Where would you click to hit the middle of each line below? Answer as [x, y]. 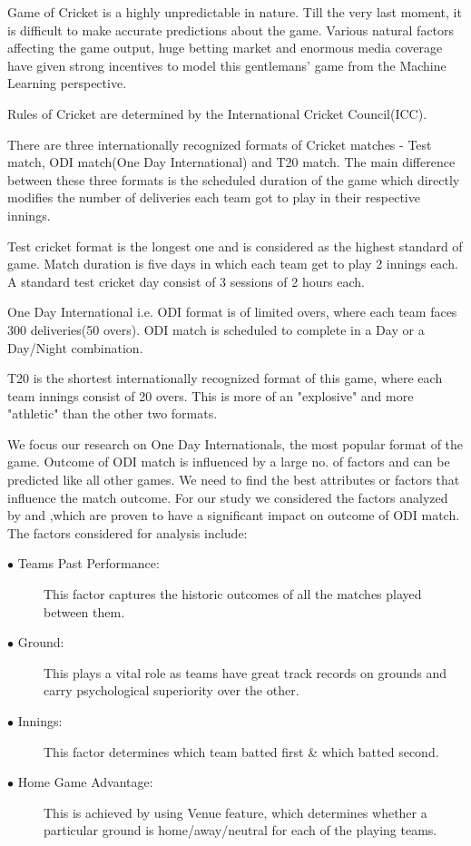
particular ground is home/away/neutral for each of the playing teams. [240, 830]
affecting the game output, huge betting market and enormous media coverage [225, 48]
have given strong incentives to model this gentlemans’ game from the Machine [227, 65]
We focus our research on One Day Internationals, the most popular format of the [235, 443]
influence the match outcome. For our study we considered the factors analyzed [228, 497]
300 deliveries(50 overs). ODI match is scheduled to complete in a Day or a [216, 329]
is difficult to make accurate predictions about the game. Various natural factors [231, 30]
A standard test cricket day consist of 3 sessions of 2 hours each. [186, 281]
